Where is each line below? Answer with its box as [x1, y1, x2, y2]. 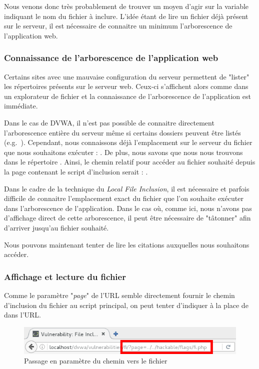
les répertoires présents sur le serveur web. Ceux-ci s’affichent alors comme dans [4, 81, 248, 91]
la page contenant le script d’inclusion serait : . [4, 166, 148, 176]
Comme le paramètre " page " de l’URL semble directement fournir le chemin [4, 289, 235, 300]
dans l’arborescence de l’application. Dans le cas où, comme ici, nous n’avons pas [4, 202, 252, 213]
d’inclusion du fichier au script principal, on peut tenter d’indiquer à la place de [4, 299, 248, 310]
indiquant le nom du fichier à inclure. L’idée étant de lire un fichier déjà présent [4, 10, 248, 21]
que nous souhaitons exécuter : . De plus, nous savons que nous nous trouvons [4, 146, 243, 157]
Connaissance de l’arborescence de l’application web [4, 51, 218, 64]
